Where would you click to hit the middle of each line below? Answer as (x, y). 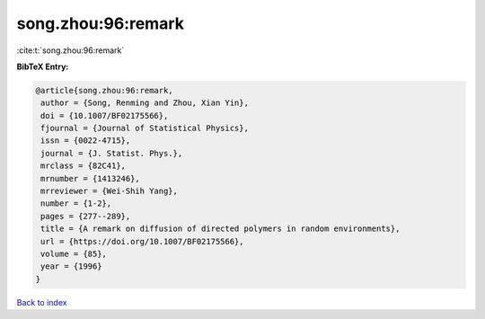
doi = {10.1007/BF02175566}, (105, 115)
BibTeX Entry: (43, 66)
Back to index (42, 302)
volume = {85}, (74, 254)
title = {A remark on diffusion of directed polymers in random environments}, (220, 229)
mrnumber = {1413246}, (91, 178)
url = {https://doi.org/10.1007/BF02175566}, (142, 241)
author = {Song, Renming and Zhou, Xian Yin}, (145, 103)
